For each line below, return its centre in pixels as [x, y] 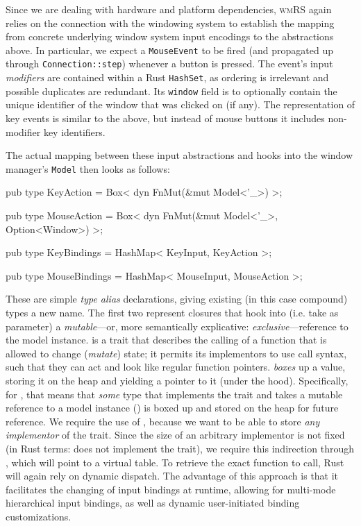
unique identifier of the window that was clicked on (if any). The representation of [180, 104]
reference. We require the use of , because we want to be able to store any [163, 421]
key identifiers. [74, 131]
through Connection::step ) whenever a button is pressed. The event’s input [169, 63]
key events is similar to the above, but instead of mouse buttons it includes [165, 118]
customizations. [39, 516]
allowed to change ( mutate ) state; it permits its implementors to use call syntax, [176, 353]
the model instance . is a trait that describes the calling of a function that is [166, 340]
